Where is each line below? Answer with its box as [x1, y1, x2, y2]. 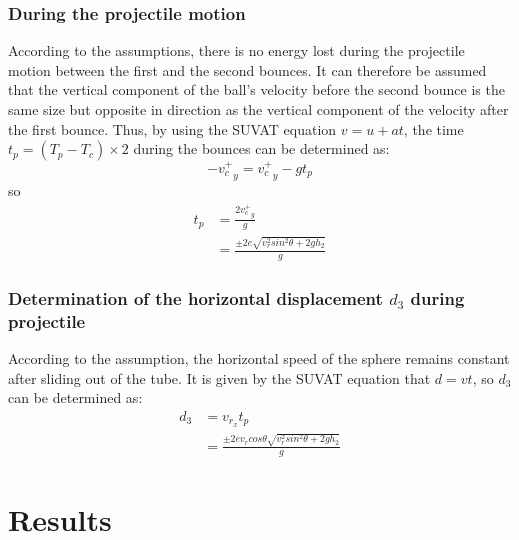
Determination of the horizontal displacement [8, 285, 383, 310]
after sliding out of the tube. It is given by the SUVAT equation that [8, 367, 431, 388]
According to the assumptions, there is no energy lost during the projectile [8, 40, 465, 61]
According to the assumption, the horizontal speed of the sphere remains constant [8, 348, 510, 369]
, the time [403, 118, 464, 139]
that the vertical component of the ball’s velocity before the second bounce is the [8, 79, 505, 100]
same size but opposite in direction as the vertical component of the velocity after [8, 99, 509, 119]
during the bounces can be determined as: [133, 138, 390, 159]
